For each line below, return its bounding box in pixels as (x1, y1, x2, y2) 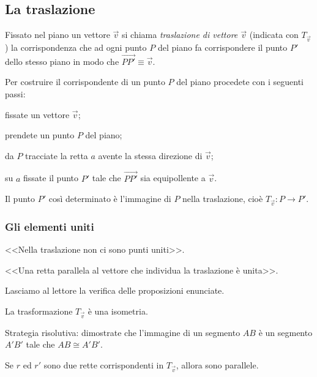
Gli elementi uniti (5, 218, 94, 234)
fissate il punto (23, 171, 79, 184)
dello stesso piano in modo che (5, 54, 119, 67)
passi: (5, 87, 26, 100)
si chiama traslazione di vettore (122, 28, 238, 41)
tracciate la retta (25, 149, 88, 162)
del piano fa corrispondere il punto (157, 40, 288, 53)
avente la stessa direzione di (98, 149, 203, 162)
